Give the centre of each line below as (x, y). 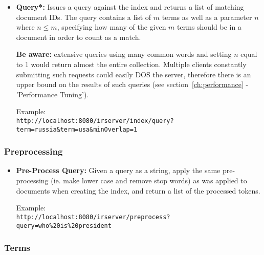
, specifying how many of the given (112, 27)
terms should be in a (209, 27)
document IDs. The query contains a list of (84, 17)
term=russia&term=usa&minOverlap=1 (77, 129)
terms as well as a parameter (207, 17)
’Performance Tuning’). (52, 94)
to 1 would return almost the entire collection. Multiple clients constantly (131, 64)
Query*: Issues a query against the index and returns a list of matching (130, 7)
